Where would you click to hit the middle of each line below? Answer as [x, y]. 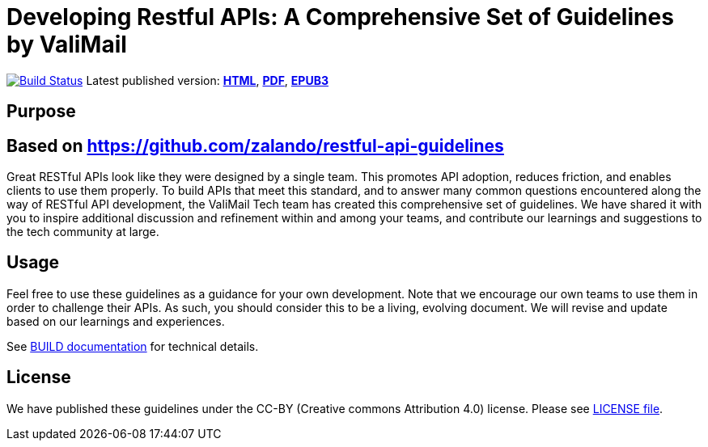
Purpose [41, 112]
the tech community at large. [83, 232]
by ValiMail [67, 44]
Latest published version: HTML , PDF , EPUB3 [207, 80]
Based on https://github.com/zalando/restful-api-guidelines [255, 145]
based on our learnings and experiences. [116, 321]
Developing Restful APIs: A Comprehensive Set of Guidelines [340, 17]
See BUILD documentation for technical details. [133, 346]
